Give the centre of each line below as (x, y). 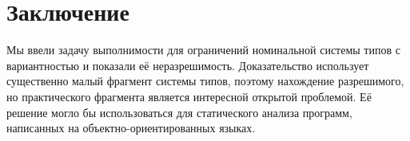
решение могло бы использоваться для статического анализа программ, (179, 112)
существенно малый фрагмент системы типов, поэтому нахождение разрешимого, (205, 81)
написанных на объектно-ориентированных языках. (131, 128)
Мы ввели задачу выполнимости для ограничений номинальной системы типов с (203, 50)
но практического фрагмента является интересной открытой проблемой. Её (189, 96)
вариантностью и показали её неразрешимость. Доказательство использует (188, 65)
